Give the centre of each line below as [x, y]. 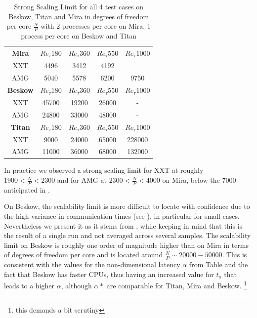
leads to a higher [29, 286]
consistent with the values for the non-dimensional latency [92, 264]
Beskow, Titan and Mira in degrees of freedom [79, 16]
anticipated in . [27, 189]
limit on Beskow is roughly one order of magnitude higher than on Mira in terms [126, 245]
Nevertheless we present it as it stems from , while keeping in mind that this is [123, 225]
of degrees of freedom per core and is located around [84, 255]
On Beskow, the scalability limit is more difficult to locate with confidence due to [127, 206]
